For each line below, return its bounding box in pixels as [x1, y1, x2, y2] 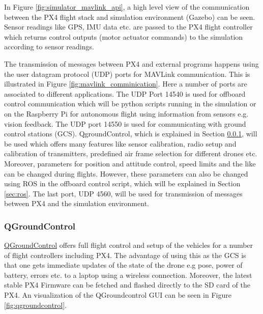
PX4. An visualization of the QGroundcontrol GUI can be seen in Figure [4, 290, 231, 300]
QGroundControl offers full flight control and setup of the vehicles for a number [4, 240, 253, 250]
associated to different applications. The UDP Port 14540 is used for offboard [4, 88, 246, 99]
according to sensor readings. [4, 41, 94, 52]
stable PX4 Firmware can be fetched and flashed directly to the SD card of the [4, 279, 250, 290]
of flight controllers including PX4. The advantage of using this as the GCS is [4, 249, 246, 260]
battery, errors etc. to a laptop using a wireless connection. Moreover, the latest [4, 269, 252, 280]
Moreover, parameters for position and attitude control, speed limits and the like [4, 158, 256, 168]
